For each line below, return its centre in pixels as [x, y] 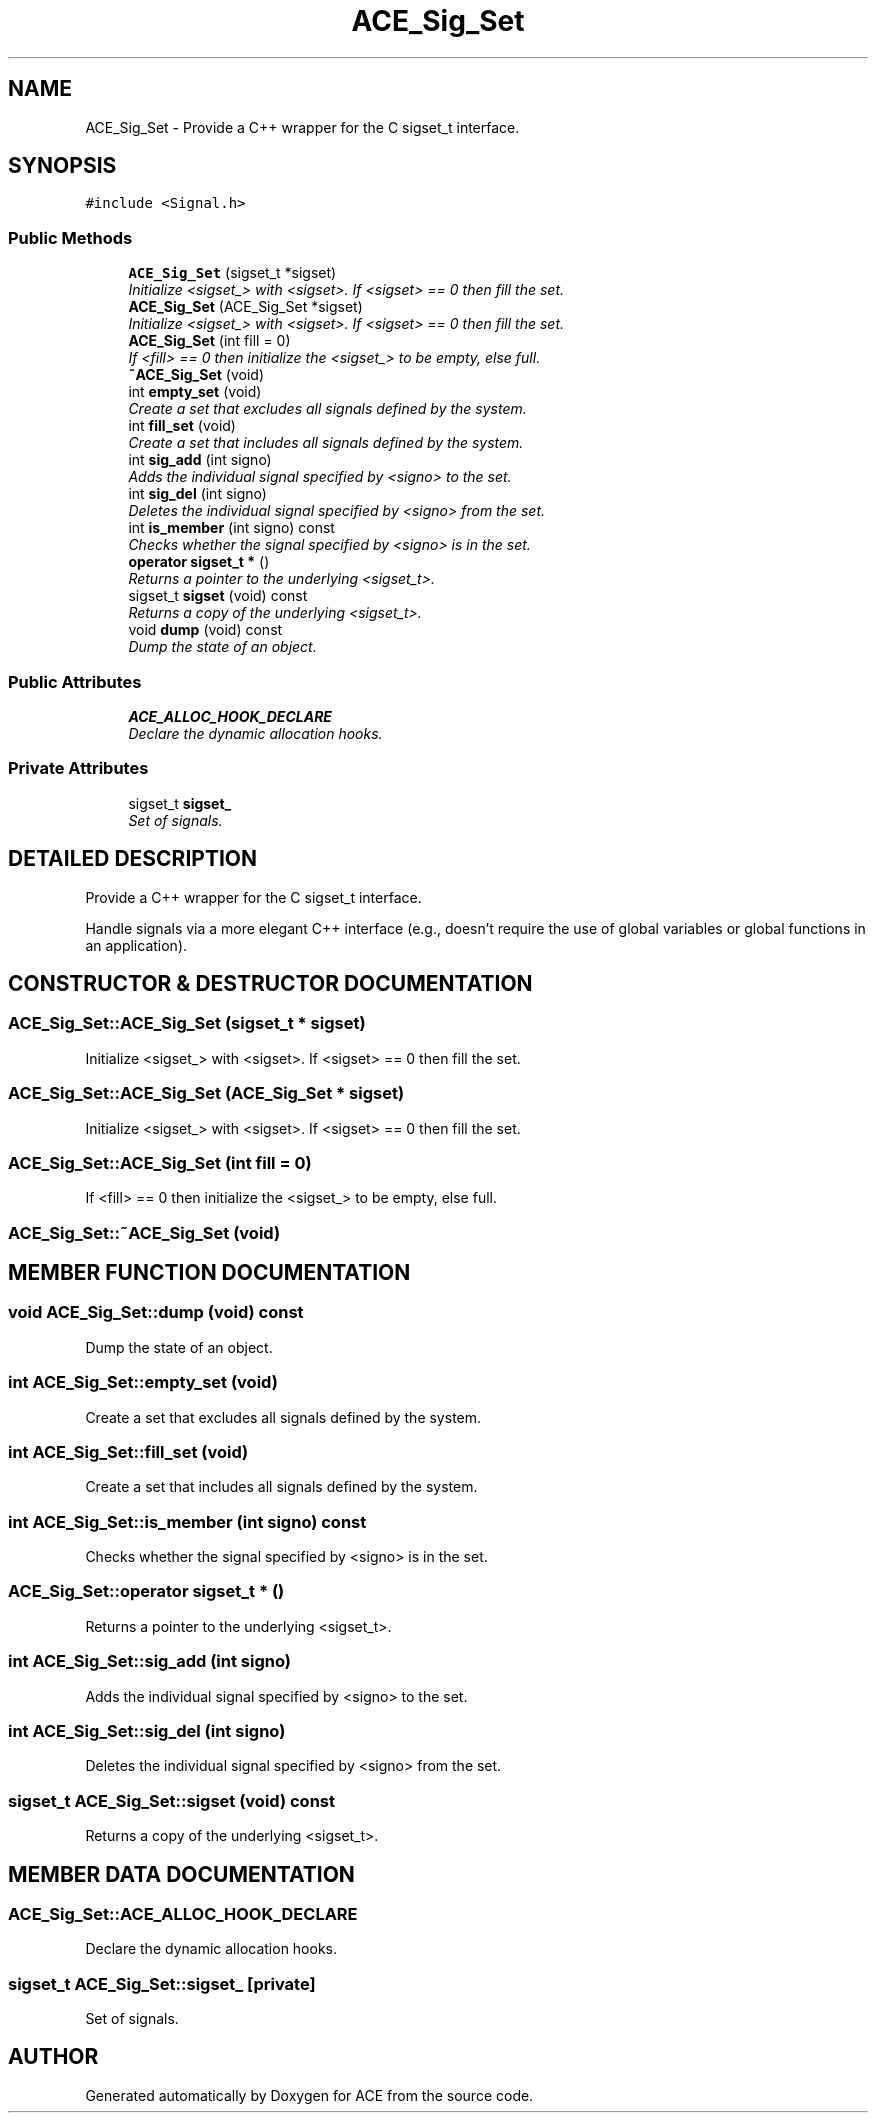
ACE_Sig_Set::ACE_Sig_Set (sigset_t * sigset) [187, 1023]
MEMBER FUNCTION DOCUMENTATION [209, 1273]
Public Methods [70, 237]
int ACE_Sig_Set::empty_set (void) [143, 1382]
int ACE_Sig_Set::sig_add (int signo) [149, 1661]
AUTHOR [53, 2057]
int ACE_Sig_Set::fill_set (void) [128, 1451]
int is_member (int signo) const [231, 528]
